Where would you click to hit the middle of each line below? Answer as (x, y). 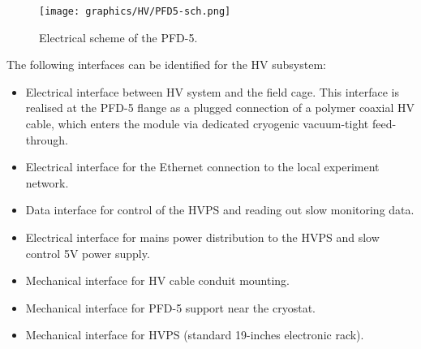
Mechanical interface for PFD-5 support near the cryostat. (170, 307)
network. (47, 182)
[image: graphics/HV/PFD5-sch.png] (135, 11)
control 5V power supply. (88, 253)
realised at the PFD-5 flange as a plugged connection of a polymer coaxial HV (220, 108)
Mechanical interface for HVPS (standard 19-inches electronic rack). (195, 335)
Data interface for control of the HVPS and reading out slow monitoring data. (220, 210)
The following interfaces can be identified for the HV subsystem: (166, 65)
